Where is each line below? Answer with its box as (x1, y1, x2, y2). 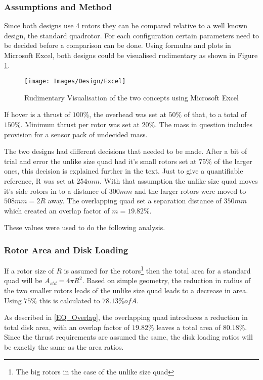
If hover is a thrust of (4, 109, 70, 120)
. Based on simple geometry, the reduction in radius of (82, 275, 251, 286)
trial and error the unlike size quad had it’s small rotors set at (4, 155, 197, 166)
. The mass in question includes (155, 119, 253, 130)
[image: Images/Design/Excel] (24, 78, 126, 85)
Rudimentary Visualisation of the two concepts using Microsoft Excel (24, 92, 239, 102)
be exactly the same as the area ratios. (4, 342, 124, 352)
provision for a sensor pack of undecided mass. (4, 129, 148, 139)
